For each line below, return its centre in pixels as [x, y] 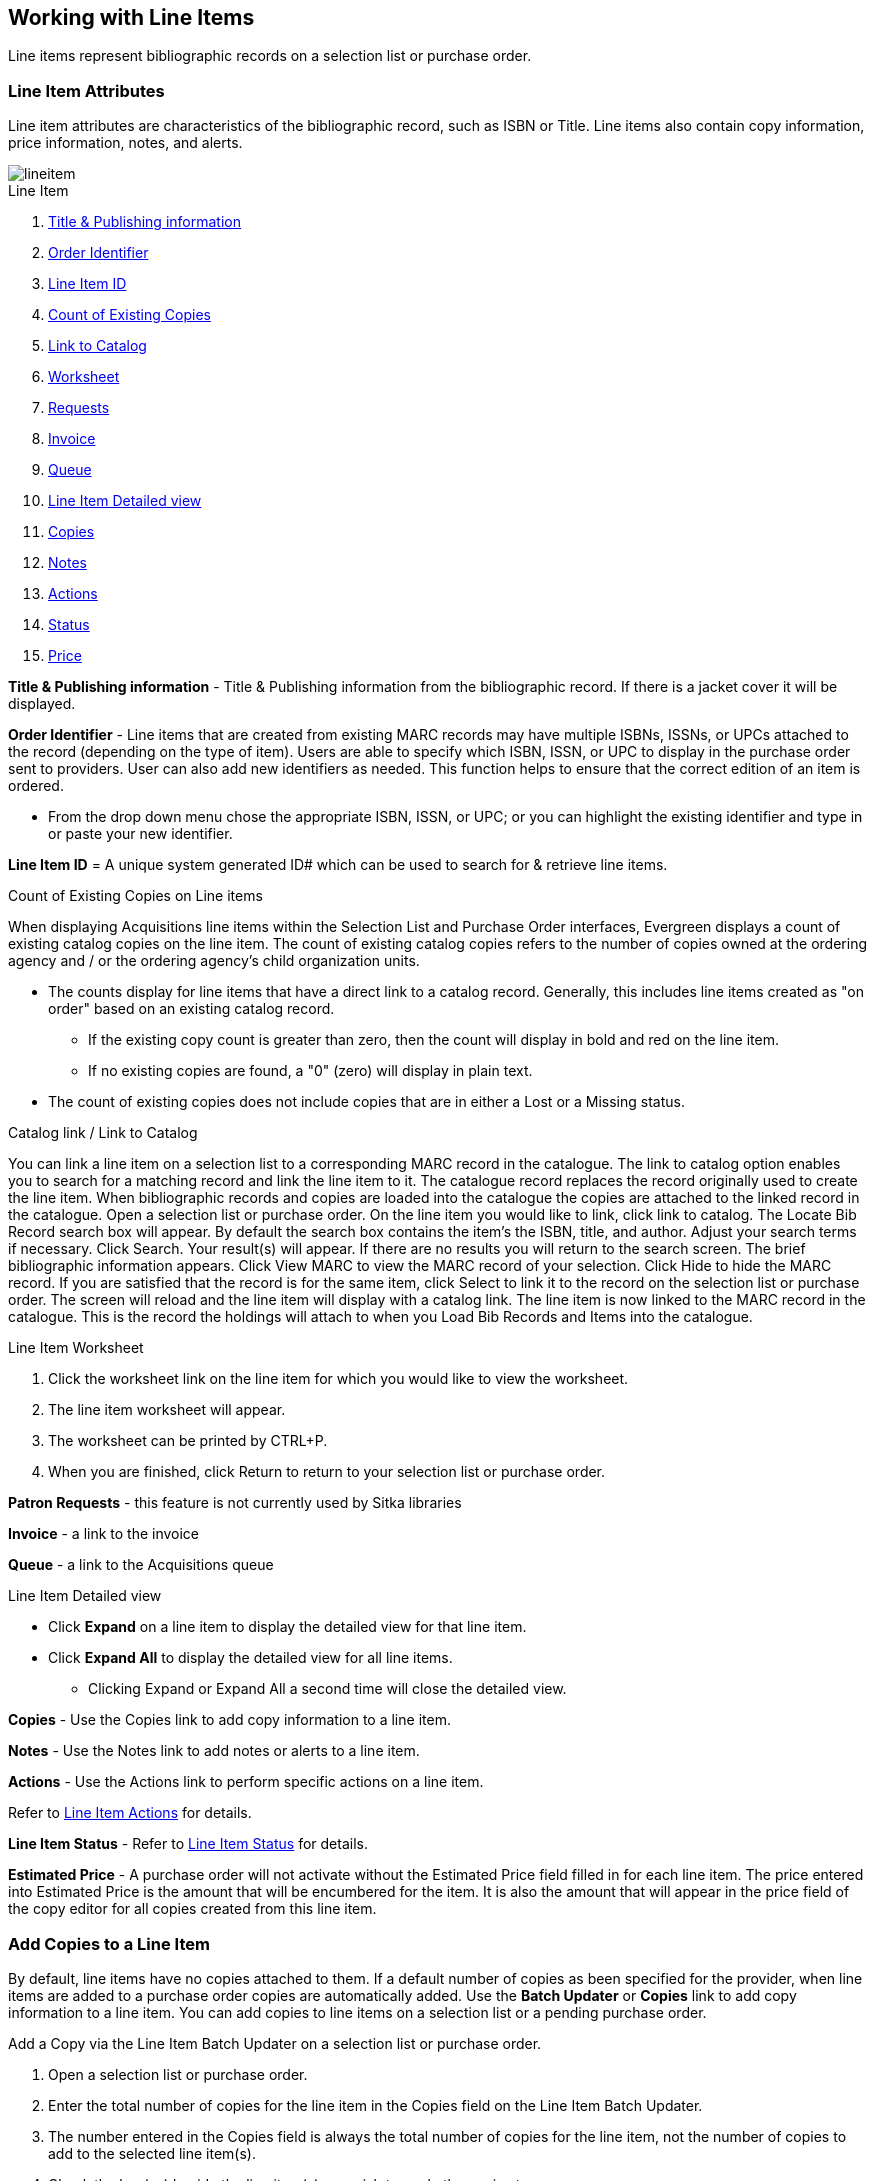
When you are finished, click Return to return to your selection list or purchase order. [327, 1472]
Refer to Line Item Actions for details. [130, 1813]
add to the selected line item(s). [152, 2153]
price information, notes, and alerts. [125, 143]
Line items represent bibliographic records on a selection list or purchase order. [270, 56]
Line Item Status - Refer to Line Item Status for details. [188, 1844]
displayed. [42, 704]
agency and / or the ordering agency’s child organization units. [214, 961]
